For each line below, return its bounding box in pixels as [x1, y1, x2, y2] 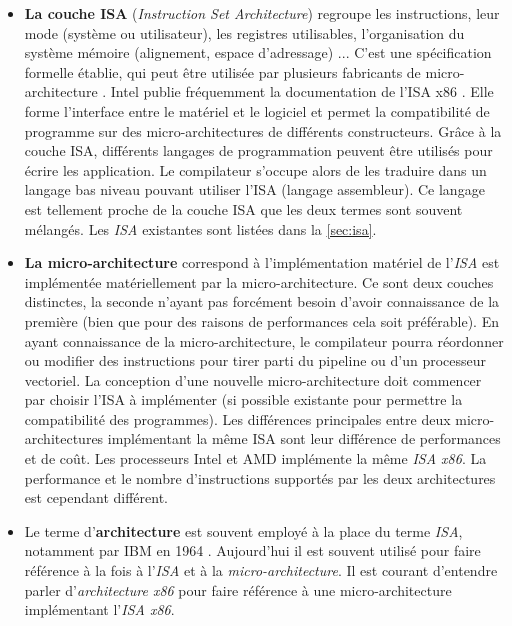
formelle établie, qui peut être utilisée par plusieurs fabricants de [24, 61, 421, 82]
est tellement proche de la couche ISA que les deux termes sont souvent [24, 198, 463, 219]
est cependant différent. [24, 487, 169, 508]
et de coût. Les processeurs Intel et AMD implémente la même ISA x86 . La [24, 448, 487, 469]
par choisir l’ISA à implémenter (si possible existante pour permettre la [24, 389, 463, 410]
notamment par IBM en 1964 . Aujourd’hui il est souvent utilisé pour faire [24, 540, 481, 561]
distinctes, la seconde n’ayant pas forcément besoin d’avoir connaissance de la [24, 291, 500, 312]
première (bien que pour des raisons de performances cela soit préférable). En [24, 310, 499, 331]
